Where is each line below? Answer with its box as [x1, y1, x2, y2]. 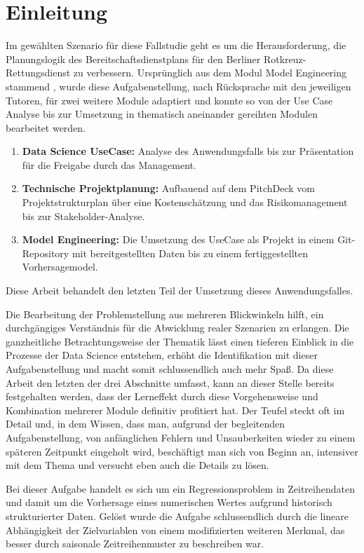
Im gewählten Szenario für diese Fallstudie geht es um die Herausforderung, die [6, 38, 346, 53]
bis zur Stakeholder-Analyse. [22, 208, 145, 223]
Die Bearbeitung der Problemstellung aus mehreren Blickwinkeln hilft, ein [6, 306, 324, 321]
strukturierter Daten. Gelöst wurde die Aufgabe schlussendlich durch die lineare [6, 508, 349, 523]
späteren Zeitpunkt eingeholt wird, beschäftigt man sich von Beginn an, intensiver [6, 444, 358, 458]
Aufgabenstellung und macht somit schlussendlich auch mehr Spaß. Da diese [6, 362, 334, 376]
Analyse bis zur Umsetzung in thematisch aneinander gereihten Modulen [6, 107, 318, 121]
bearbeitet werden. [6, 120, 86, 135]
